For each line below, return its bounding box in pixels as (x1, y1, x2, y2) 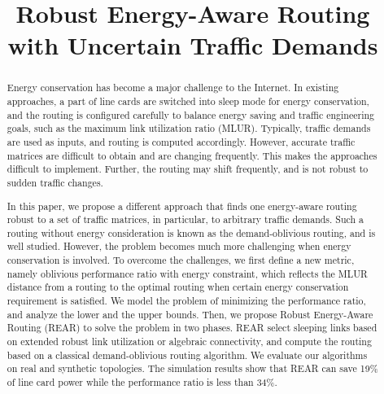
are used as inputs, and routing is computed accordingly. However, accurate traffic (7, 134, 356, 148)
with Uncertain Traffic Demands (7, 28, 378, 62)
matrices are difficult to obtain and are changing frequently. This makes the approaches (7, 148, 377, 162)
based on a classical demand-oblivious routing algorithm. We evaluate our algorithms (7, 348, 368, 361)
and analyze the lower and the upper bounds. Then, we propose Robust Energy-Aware (7, 307, 373, 321)
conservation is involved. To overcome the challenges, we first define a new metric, (7, 253, 355, 267)
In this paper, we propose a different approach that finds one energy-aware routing (7, 199, 357, 212)
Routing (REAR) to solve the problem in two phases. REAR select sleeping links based (7, 321, 377, 335)
